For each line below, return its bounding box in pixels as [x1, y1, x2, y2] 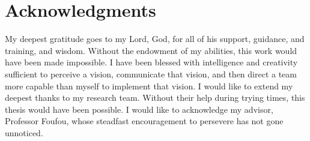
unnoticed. [5, 126, 43, 139]
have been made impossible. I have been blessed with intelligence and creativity [5, 56, 298, 68]
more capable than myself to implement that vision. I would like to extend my [5, 79, 293, 92]
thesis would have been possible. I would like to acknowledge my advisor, [5, 103, 273, 115]
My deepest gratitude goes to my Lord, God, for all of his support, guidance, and [5, 32, 305, 45]
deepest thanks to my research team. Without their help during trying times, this [5, 91, 305, 104]
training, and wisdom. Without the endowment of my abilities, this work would [5, 44, 297, 56]
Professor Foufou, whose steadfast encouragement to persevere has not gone [5, 115, 284, 127]
